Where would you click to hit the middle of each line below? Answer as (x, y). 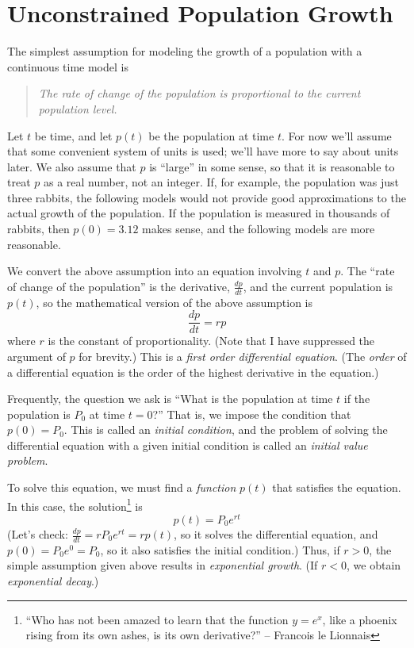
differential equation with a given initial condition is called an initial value (188, 445)
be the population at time (211, 135)
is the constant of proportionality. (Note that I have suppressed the (211, 341)
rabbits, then (38, 229)
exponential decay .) (53, 581)
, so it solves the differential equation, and (276, 534)
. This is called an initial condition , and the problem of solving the (226, 429)
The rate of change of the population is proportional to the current (199, 93)
